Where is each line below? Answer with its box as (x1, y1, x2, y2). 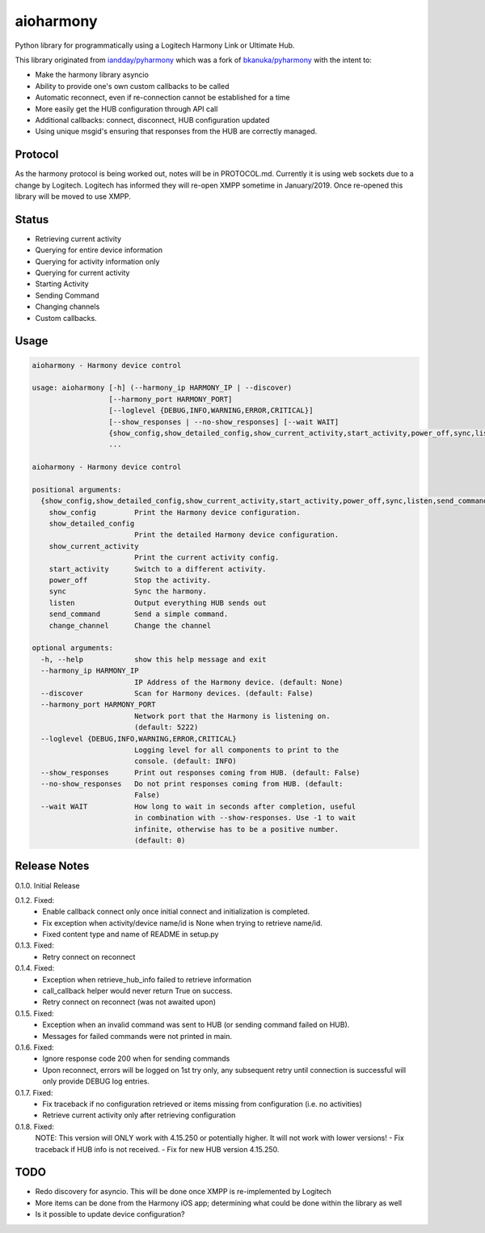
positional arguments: (32, 485, 122, 494)
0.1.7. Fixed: (15, 1087, 53, 1097)
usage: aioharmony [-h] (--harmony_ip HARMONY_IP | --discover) (32, 383, 293, 392)
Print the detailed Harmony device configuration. (133, 530, 339, 539)
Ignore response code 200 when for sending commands (42, 1054, 230, 1063)
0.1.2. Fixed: (15, 895, 55, 905)
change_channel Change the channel (48, 621, 212, 630)
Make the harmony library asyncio (35, 70, 150, 80)
